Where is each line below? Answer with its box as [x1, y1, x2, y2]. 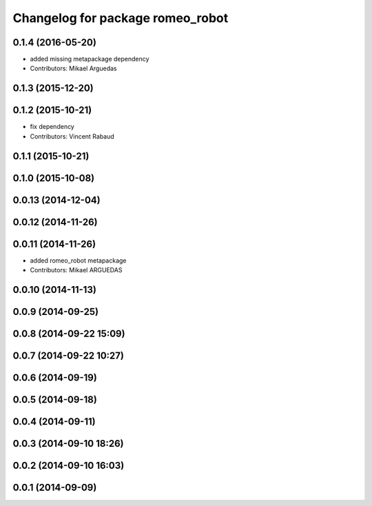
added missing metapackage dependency [30, 55, 149, 63]
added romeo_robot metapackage [30, 256, 127, 265]
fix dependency [30, 123, 75, 131]
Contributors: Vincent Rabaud [30, 132, 115, 141]
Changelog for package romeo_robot [12, 10, 229, 26]
